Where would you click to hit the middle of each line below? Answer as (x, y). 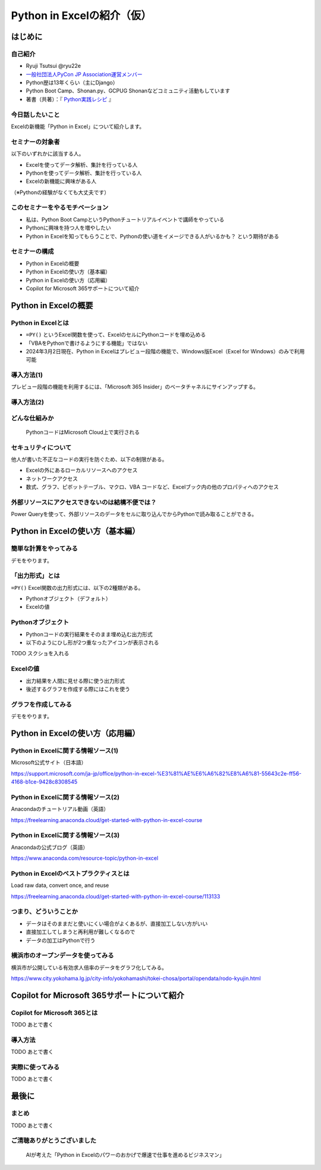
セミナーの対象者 (35, 142)
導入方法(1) (27, 375)
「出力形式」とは (35, 576)
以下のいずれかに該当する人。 (48, 154)
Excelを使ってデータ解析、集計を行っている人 (82, 164)
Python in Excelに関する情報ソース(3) (65, 835)
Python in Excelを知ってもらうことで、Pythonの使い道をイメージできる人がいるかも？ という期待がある (152, 236)
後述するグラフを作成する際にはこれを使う (78, 689)
